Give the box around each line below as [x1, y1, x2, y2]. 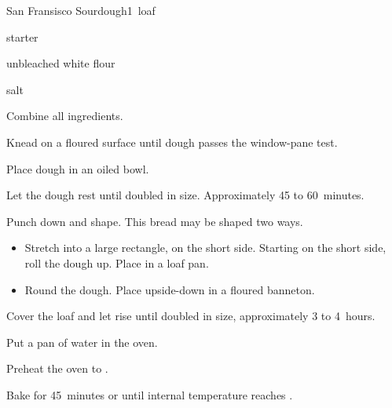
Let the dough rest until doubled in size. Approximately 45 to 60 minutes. [6, 187, 365, 203]
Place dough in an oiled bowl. [6, 160, 149, 177]
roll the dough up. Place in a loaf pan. [24, 254, 209, 271]
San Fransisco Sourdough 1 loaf [6, 2, 156, 18]
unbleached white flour [6, 55, 115, 71]
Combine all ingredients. [6, 107, 123, 124]
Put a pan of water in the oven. [6, 333, 158, 350]
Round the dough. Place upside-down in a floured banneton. [24, 281, 315, 297]
